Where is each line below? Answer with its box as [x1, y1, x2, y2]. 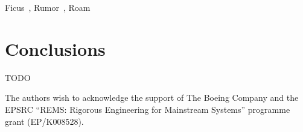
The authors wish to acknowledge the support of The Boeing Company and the [5, 91, 299, 104]
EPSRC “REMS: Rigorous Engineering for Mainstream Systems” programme [5, 103, 290, 115]
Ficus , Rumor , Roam [5, 1, 91, 13]
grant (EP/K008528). [5, 115, 84, 127]
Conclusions [5, 36, 106, 61]
